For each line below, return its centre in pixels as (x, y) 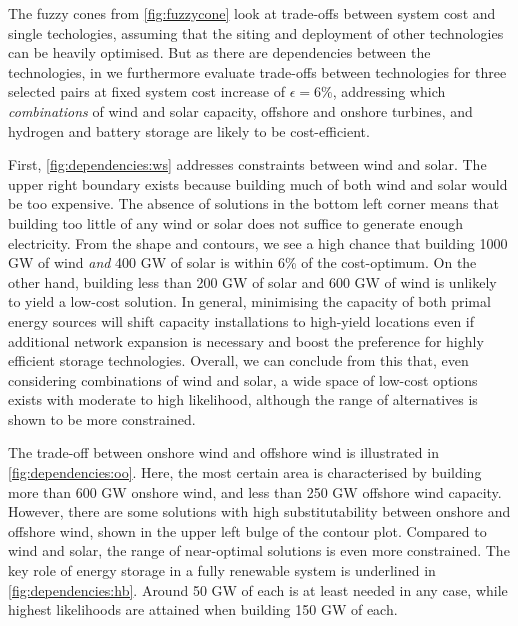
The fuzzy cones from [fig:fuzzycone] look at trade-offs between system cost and (252, 13)
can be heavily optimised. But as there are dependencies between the (219, 52)
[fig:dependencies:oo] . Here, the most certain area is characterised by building (245, 472)
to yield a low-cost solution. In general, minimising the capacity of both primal (249, 301)
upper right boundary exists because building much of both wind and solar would (258, 183)
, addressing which (389, 91)
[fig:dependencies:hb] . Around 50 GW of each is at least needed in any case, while (258, 589)
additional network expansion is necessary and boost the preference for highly (246, 340)
